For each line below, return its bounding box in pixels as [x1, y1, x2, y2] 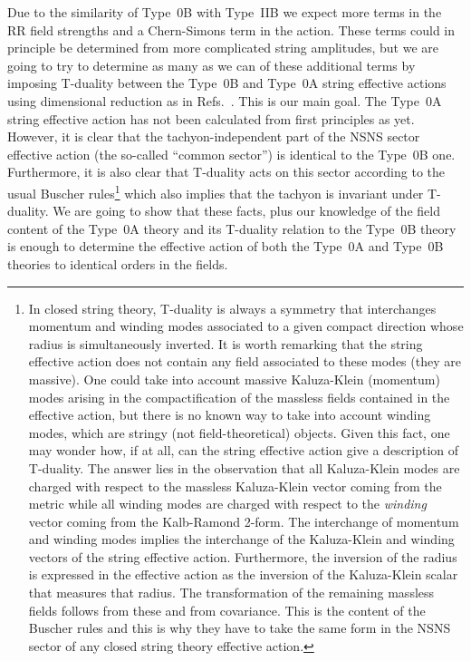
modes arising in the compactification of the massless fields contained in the [28, 387, 450, 406]
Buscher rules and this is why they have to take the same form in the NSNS [28, 618, 451, 637]
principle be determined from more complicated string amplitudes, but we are [7, 38, 438, 57]
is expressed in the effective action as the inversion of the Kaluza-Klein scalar [28, 565, 458, 584]
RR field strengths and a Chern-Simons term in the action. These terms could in [7, 20, 456, 39]
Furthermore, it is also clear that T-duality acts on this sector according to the [7, 162, 446, 181]
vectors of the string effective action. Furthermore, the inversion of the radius [28, 547, 457, 566]
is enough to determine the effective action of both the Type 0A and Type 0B [7, 237, 444, 256]
